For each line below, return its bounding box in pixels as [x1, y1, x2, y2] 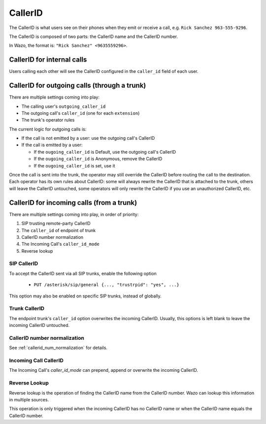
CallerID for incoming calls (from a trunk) [9, 198, 137, 207]
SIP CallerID [9, 260, 38, 267]
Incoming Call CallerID [9, 357, 64, 364]
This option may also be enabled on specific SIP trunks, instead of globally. [9, 293, 162, 299]
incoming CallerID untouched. [9, 323, 70, 328]
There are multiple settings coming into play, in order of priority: [9, 211, 139, 217]
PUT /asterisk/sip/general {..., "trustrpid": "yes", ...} [33, 282, 180, 288]
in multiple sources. [9, 396, 49, 402]
